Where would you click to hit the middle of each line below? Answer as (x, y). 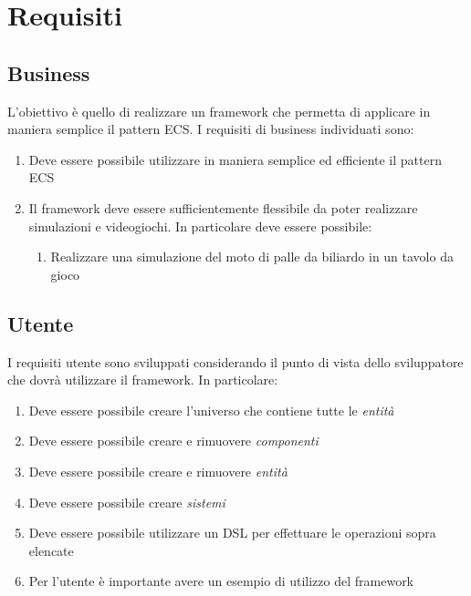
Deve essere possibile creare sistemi (127, 502)
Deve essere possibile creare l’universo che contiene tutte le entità (211, 410)
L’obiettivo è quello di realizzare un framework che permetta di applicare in (219, 111)
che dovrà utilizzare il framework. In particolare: (143, 380)
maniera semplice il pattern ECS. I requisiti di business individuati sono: (211, 129)
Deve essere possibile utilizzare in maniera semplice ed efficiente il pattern (235, 159)
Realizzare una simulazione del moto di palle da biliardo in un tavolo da (252, 257)
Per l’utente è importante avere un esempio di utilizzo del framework (221, 581)
